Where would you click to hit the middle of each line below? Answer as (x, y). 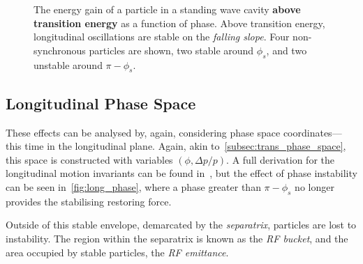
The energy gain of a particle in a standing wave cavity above (167, 9)
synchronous (60, 50)
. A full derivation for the (280, 159)
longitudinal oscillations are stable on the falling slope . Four (162, 37)
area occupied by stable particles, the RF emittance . (117, 252)
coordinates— (312, 132)
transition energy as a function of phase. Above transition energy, (179, 23)
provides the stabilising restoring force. (89, 201)
